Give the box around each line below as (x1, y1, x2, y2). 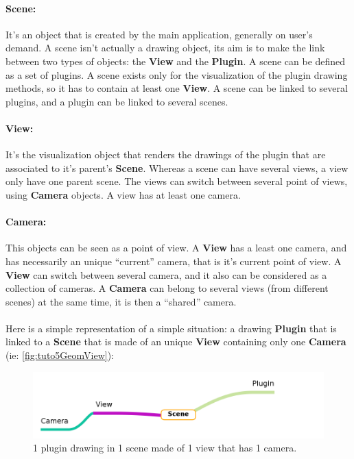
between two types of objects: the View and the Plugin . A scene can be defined (5, 53, 346, 68)
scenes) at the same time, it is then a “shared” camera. (5, 294, 237, 308)
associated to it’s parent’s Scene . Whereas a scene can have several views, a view (5, 160, 349, 175)
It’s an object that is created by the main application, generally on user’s (5, 27, 313, 41)
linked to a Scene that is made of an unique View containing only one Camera (5, 334, 346, 349)
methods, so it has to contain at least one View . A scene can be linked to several (5, 81, 348, 95)
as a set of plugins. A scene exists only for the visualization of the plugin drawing (5, 67, 348, 82)
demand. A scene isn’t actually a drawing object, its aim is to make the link (5, 40, 325, 55)
